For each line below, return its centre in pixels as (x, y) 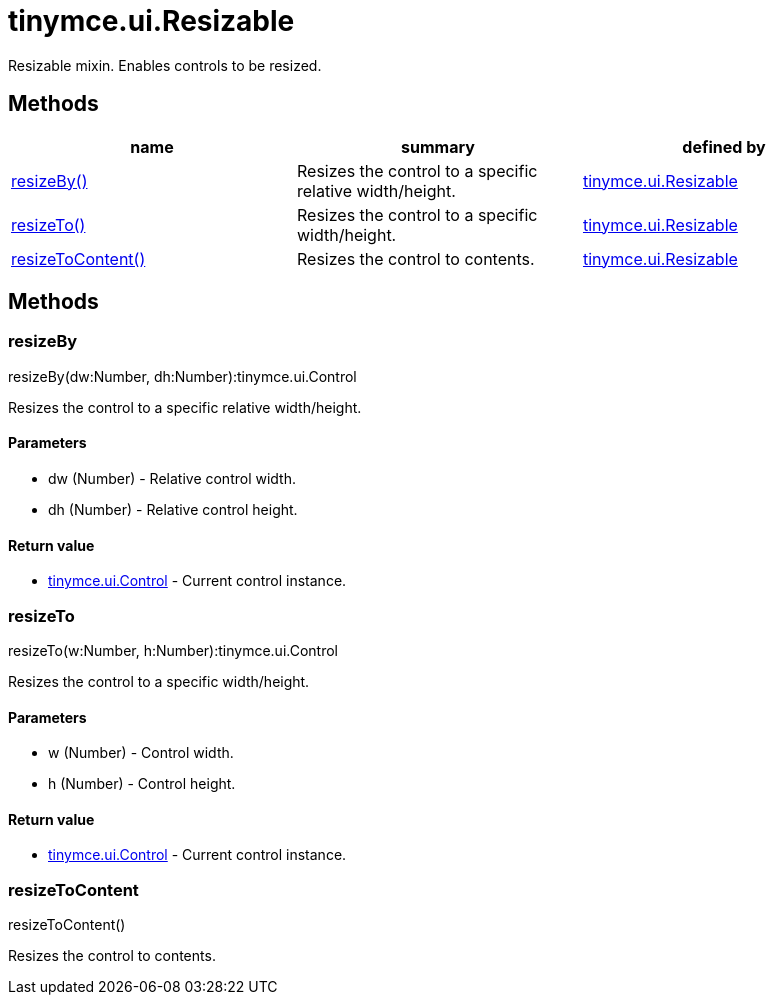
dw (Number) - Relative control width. (172, 479)
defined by (724, 146)
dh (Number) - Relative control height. (173, 510)
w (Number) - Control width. (141, 753)
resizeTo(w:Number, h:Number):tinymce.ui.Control (173, 650)
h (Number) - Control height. (142, 784)
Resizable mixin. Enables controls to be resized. (165, 65)
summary (438, 146)
